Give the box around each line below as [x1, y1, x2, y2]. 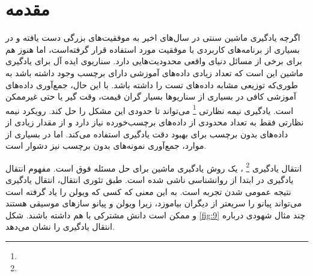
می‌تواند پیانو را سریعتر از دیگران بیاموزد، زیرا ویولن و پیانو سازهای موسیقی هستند [5, 197, 302, 209]
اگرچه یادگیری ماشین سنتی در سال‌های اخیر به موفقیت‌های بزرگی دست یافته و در [5, 31, 300, 44]
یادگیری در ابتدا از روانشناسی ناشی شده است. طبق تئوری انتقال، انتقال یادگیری [5, 173, 294, 185]
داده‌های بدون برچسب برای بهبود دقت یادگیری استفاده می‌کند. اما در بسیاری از [5, 127, 288, 140]
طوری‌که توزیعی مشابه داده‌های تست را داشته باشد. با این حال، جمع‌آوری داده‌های [5, 78, 298, 91]
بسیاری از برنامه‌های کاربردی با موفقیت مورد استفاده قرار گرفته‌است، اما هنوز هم [5, 43, 300, 55]
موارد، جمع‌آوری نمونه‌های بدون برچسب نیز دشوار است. [5, 139, 207, 152]
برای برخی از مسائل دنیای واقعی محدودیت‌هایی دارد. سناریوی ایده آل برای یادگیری [5, 55, 302, 67]
